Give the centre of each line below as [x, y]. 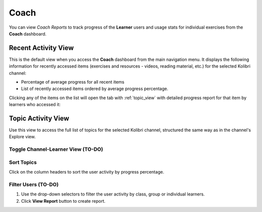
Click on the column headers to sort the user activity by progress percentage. [87, 172]
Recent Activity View [41, 48]
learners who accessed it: [35, 105]
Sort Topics [23, 162]
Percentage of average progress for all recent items [73, 82]
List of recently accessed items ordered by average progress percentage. [95, 89]
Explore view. [22, 137]
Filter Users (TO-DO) [34, 184]
